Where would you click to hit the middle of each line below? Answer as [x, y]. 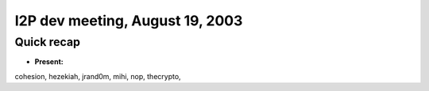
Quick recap [48, 42]
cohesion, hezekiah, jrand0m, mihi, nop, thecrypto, [98, 76]
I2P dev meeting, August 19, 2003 [129, 21]
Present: [49, 62]
